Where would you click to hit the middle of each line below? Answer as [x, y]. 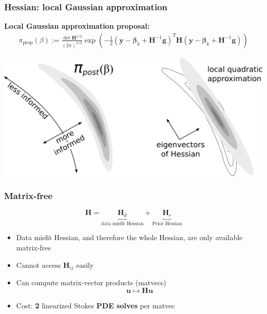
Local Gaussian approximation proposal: [77, 26]
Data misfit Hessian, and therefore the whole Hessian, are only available [129, 237]
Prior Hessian [167, 223]
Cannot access [39, 264]
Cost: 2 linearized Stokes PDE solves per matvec [96, 305]
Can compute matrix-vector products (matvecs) [91, 282]
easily [85, 264]
